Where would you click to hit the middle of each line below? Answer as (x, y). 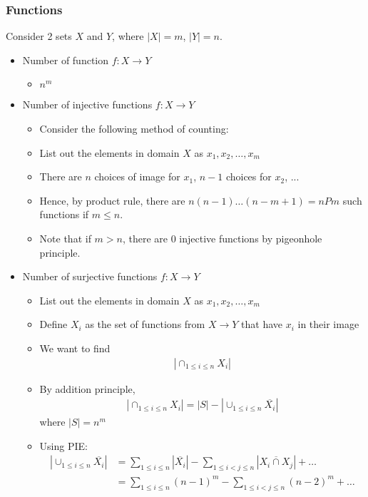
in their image (328, 324)
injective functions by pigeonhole (251, 238)
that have (262, 324)
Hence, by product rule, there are (112, 200)
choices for (249, 176)
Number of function (66, 60)
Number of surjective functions (90, 276)
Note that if (65, 238)
